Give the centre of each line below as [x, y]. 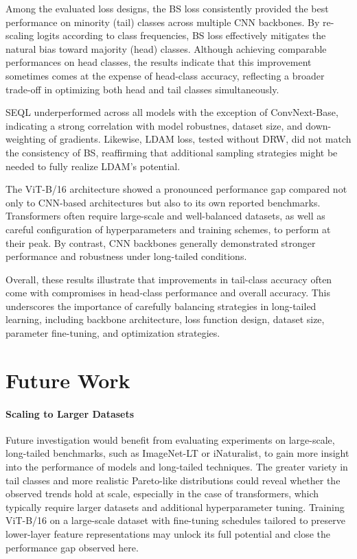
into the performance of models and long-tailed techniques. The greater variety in [177, 467]
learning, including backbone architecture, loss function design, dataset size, [165, 319]
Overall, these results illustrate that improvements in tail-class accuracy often [169, 279]
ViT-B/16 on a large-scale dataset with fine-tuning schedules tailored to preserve [175, 520]
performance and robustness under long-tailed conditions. [126, 256]
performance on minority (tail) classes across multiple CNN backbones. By [163, 22]
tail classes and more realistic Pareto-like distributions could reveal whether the [173, 480]
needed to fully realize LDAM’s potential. [93, 166]
